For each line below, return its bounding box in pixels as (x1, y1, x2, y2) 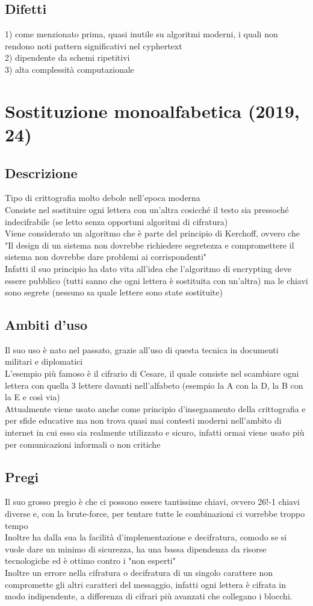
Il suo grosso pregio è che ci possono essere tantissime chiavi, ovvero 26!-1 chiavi (5, 495, 300, 508)
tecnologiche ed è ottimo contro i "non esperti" (5, 554, 176, 567)
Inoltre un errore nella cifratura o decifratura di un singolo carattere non (5, 566, 273, 578)
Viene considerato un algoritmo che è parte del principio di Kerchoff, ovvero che (5, 227, 300, 240)
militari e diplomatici (5, 355, 83, 368)
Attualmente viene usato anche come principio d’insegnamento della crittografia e (5, 402, 306, 415)
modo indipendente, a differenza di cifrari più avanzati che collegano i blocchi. (5, 590, 293, 602)
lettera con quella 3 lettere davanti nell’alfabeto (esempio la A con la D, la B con (5, 379, 303, 391)
